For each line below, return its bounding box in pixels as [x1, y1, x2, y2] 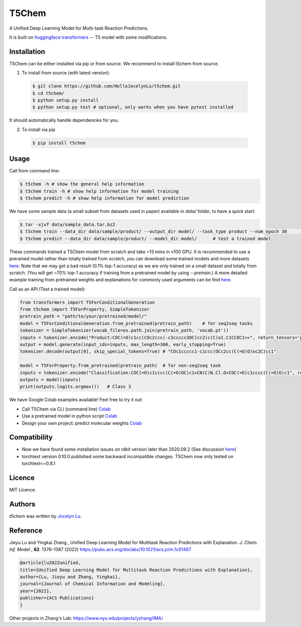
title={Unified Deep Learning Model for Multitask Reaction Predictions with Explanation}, [20, 567, 253, 573]
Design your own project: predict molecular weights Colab [22, 420, 142, 426]
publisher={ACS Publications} [20, 595, 94, 601]
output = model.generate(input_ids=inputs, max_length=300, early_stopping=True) [20, 342, 227, 348]
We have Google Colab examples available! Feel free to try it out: [9, 397, 143, 403]
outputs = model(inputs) [20, 377, 81, 382]
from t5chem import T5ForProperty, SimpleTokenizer [20, 306, 150, 312]
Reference [9, 526, 43, 535]
